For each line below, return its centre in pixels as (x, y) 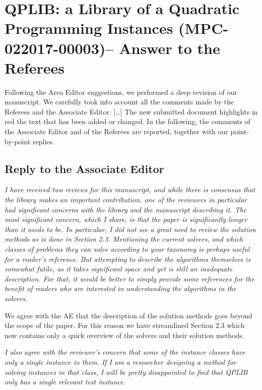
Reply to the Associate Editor (84, 168)
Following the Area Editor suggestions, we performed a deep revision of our (121, 92)
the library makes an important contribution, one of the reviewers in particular (126, 200)
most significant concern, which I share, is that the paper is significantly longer (126, 219)
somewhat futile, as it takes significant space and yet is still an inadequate (119, 269)
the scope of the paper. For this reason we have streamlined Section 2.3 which (125, 325)
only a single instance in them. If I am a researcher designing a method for (120, 361)
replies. (44, 141)
